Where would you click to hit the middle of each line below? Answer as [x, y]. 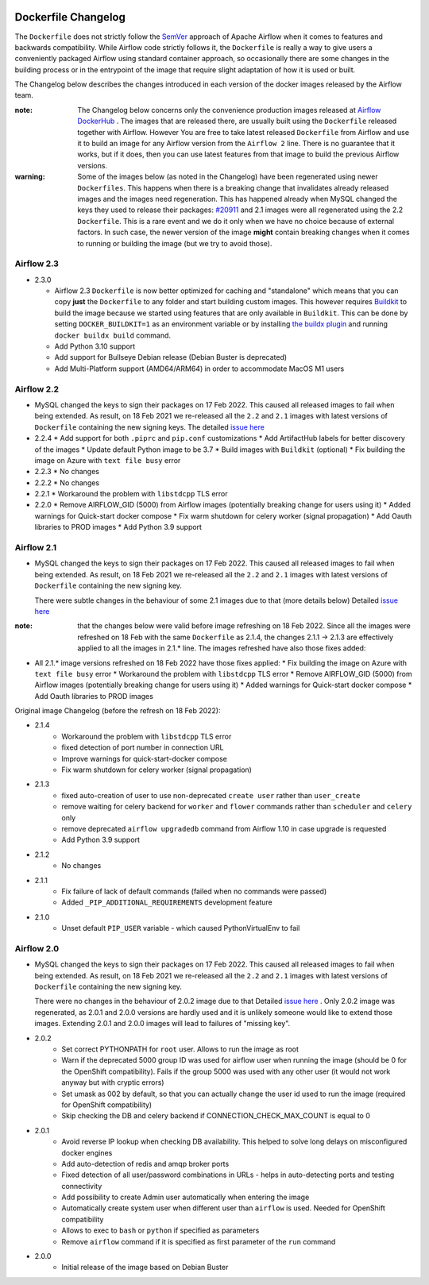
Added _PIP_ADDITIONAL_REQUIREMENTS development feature [167, 902]
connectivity [82, 1186]
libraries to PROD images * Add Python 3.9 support [118, 527]
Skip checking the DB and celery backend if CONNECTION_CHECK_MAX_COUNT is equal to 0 [216, 1116]
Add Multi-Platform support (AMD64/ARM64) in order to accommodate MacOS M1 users [199, 369]
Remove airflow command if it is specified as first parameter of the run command [199, 1241]
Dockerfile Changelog [70, 17]
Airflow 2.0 [37, 948]
